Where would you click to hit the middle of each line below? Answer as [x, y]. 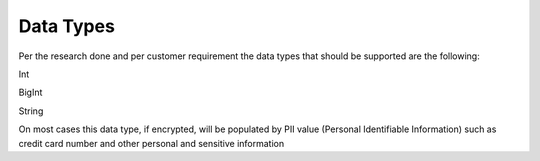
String [31, 111]
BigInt [30, 92]
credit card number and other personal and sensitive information [151, 143]
